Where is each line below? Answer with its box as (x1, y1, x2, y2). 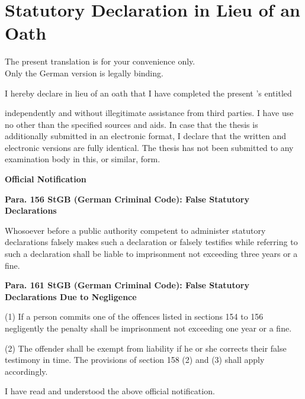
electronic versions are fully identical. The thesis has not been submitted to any (5, 141, 294, 153)
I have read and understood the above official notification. (5, 385, 215, 397)
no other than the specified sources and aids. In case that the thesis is (5, 118, 258, 130)
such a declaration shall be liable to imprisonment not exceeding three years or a (5, 247, 298, 260)
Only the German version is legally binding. (5, 66, 163, 79)
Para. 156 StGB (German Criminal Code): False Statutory (5, 192, 249, 205)
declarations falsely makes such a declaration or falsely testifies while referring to (5, 236, 298, 248)
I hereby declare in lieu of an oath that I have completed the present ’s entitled (5, 86, 292, 99)
